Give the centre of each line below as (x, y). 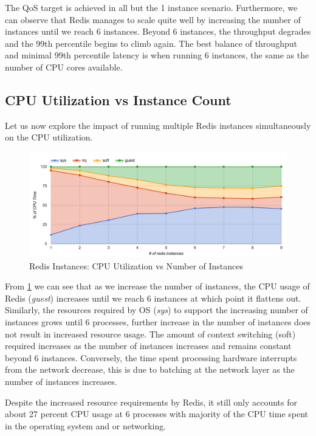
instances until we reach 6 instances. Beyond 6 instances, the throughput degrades (158, 31)
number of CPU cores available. (64, 67)
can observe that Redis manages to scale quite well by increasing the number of (153, 19)
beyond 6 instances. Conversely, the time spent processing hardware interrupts (151, 357)
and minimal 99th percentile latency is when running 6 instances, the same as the (157, 55)
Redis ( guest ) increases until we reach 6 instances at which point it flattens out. (153, 298)
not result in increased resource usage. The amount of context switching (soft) (150, 334)
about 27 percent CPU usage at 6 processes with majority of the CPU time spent (157, 414)
